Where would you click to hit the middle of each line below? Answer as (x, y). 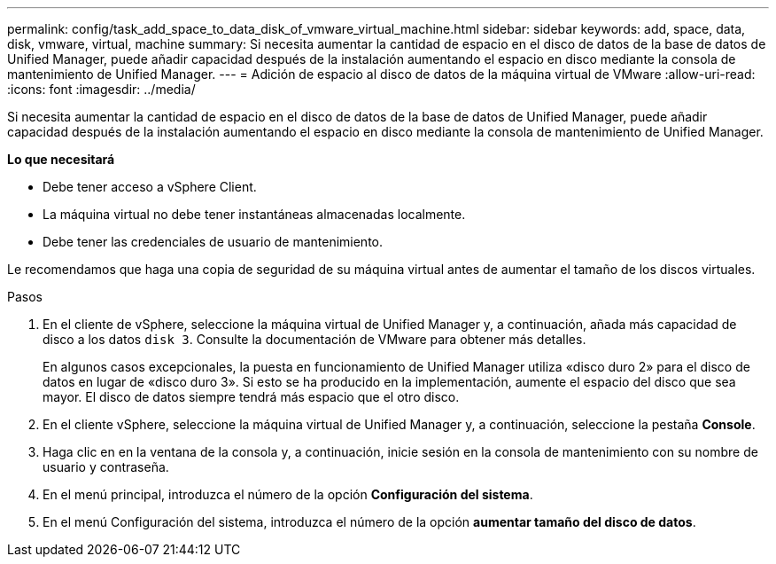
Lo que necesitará (61, 159)
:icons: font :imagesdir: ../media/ (101, 89)
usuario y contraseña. (106, 467)
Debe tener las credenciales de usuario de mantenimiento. (213, 242)
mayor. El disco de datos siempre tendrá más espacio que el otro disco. (251, 397)
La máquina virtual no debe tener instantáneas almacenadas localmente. (254, 214)
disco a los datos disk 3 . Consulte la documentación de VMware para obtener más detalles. (314, 339)
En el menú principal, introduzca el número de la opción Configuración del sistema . (288, 494)
